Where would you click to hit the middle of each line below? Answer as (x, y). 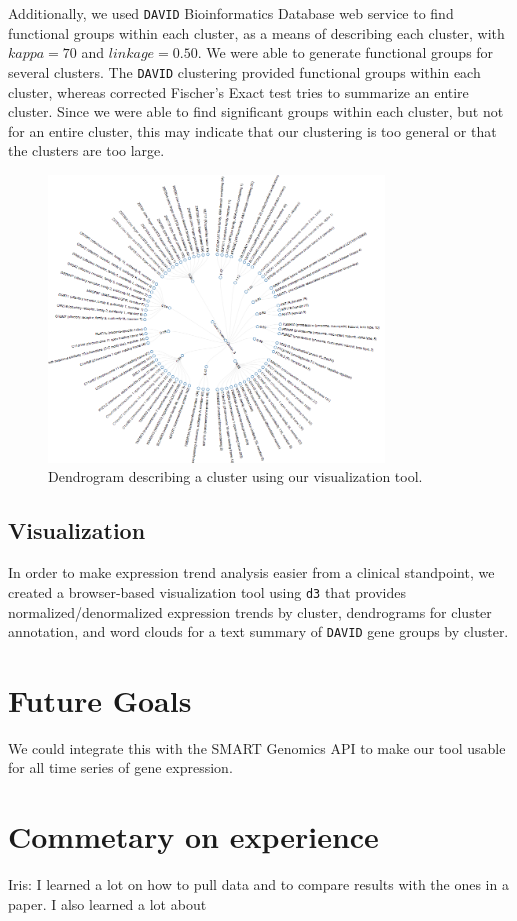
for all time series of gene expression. (120, 767)
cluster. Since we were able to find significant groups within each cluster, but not (256, 111)
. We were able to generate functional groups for (345, 52)
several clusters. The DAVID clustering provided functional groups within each (244, 71)
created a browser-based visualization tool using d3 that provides (207, 591)
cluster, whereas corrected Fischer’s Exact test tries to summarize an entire (238, 91)
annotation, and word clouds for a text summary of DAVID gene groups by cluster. (258, 631)
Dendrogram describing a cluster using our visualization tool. (235, 476)
